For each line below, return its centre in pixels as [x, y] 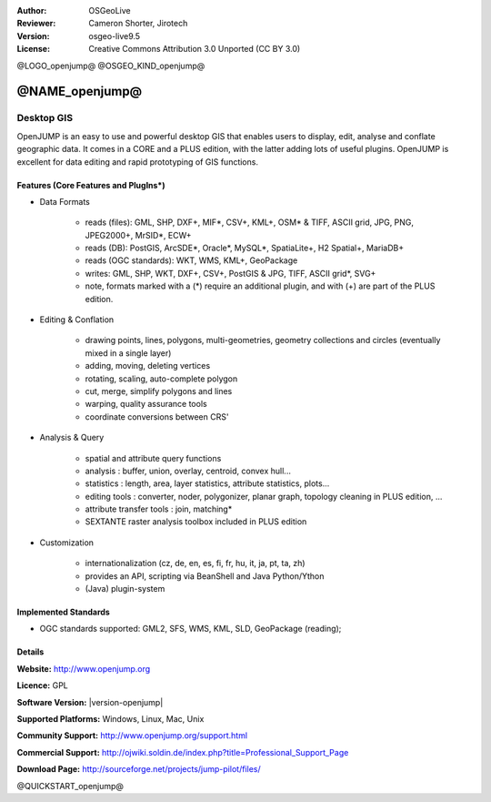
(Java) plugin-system [125, 589]
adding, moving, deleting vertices [148, 366]
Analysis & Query [72, 438]
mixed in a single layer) [128, 353]
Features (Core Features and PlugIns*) [91, 185]
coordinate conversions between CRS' [157, 416]
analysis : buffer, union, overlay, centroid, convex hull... [188, 471]
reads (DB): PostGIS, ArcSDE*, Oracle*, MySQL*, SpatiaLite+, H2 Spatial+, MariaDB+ [245, 248]
